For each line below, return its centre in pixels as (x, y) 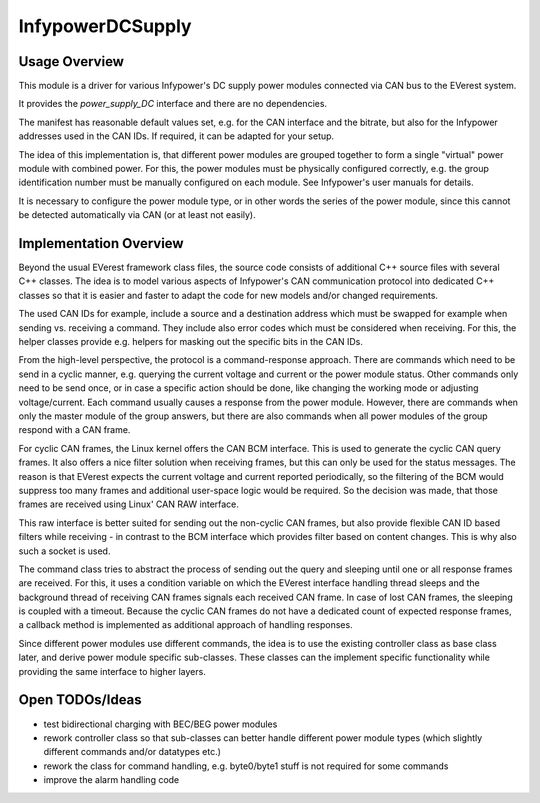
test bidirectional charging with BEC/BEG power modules (160, 724)
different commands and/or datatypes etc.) (132, 752)
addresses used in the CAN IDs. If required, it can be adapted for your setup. (176, 136)
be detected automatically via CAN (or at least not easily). (137, 215)
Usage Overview (71, 61)
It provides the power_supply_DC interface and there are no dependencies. (173, 104)
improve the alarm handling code (111, 780)
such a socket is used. (64, 551)
